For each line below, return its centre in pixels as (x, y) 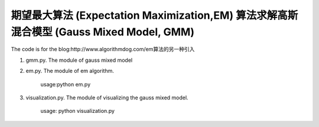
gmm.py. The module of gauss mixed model (79, 60)
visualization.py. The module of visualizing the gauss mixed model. (107, 98)
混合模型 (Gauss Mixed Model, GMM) (103, 32)
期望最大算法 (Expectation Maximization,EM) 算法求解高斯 (154, 15)
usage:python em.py (66, 84)
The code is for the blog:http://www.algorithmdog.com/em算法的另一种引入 (103, 49)
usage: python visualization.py (78, 111)
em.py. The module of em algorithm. (70, 71)
